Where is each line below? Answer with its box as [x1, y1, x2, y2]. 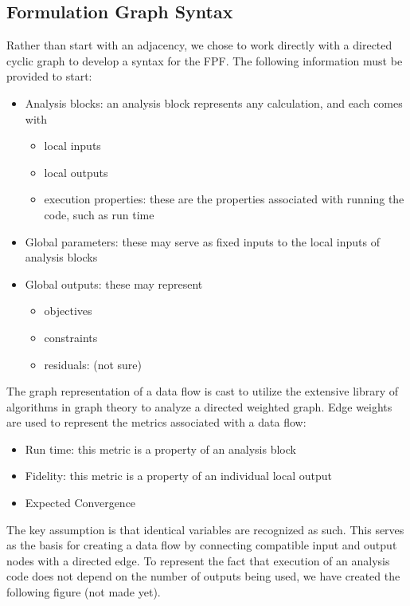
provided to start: [6, 68, 92, 85]
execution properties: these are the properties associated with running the [44, 191, 404, 207]
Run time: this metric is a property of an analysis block [25, 440, 296, 457]
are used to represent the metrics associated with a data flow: [6, 414, 307, 431]
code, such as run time [44, 206, 154, 222]
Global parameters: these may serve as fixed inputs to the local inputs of [25, 233, 380, 250]
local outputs [44, 163, 108, 180]
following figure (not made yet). [6, 584, 161, 600]
